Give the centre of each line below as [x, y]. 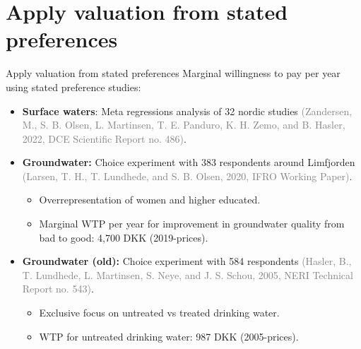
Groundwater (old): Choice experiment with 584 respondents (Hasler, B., [187, 261]
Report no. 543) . [58, 289]
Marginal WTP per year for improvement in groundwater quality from [192, 224]
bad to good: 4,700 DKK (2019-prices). [124, 237]
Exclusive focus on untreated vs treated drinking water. [159, 313]
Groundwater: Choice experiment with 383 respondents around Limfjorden [189, 162]
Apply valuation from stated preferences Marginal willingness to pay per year [173, 73]
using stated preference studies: [73, 87]
